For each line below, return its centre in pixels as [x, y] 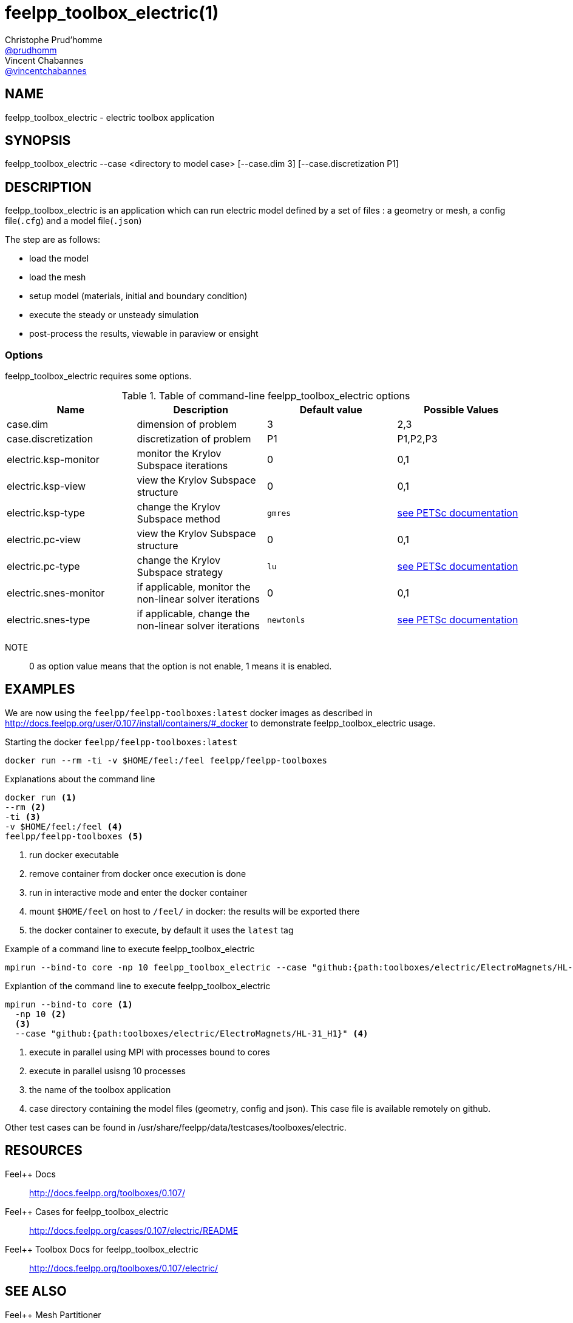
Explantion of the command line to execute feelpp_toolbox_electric [138, 986]
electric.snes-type [49, 620]
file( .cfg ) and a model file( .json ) [73, 221]
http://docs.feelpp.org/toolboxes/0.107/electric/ [124, 1268]
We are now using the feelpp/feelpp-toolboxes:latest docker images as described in [189, 712]
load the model [59, 259]
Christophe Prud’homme [54, 39]
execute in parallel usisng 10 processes [107, 1071]
